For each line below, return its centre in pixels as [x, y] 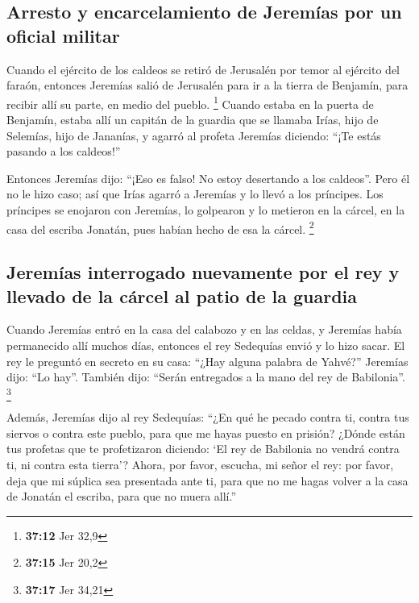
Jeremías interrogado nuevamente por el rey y [203, 272]
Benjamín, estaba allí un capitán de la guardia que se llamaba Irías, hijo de [193, 120]
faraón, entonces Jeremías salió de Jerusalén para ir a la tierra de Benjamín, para [207, 85]
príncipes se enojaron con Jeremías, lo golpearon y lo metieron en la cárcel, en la [206, 210]
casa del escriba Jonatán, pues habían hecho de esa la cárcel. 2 [160, 227]
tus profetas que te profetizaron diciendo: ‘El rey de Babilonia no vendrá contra [203, 449]
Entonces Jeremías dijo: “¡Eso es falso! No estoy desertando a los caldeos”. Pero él [208, 178]
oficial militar [63, 35]
